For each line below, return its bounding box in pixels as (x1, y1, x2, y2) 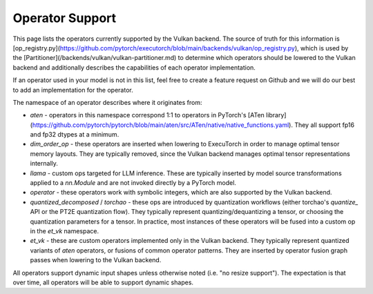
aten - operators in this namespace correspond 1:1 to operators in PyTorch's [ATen (30, 111, 265, 119)
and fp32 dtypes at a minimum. (30, 130, 119, 139)
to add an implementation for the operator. (12, 86, 134, 94)
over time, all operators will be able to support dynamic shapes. (12, 278, 193, 286)
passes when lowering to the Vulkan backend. (30, 256, 162, 264)
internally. (30, 159, 59, 168)
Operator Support (12, 10, 117, 26)
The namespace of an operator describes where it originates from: (12, 98, 202, 106)
